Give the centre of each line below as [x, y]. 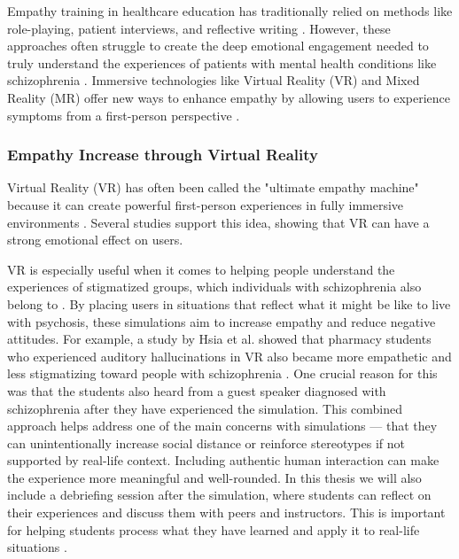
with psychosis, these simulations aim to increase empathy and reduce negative [222, 321]
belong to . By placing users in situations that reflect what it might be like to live [229, 303]
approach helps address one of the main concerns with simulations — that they [222, 426]
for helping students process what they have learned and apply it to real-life [214, 529]
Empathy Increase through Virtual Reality [163, 155]
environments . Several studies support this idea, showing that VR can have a [218, 222]
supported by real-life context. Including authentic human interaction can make [223, 460]
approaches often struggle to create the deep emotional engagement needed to [218, 46]
